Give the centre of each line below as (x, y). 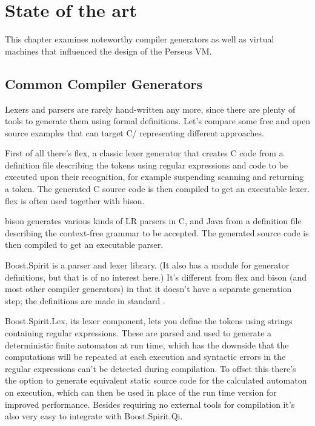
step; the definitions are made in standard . (85, 300)
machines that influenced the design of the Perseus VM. (108, 51)
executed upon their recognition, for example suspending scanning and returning (154, 177)
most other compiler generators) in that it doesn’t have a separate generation (148, 289)
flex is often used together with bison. (75, 200)
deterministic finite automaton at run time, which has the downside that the (147, 344)
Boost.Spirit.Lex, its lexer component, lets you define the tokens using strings (149, 321)
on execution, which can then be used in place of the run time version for (141, 392)
